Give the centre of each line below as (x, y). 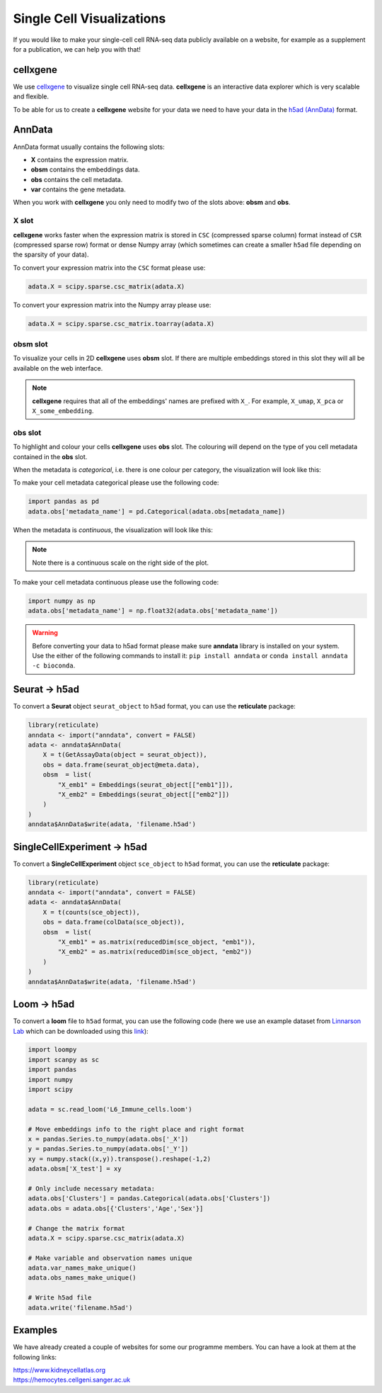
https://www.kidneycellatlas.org (59, 1370)
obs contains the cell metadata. (77, 179)
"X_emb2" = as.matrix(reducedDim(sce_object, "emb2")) (155, 952)
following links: (35, 1357)
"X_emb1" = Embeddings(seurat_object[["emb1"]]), (145, 784)
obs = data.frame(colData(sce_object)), (114, 922)
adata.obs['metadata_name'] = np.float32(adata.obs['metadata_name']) (153, 611)
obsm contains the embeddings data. (85, 169)
